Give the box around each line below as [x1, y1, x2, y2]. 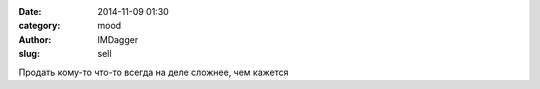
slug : [18, 48, 40, 60]
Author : [18, 33, 52, 45]
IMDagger [97, 33, 139, 45]
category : [18, 20, 61, 32]
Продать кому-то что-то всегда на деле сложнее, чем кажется [18, 66, 289, 78]
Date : [18, 6, 42, 17]
